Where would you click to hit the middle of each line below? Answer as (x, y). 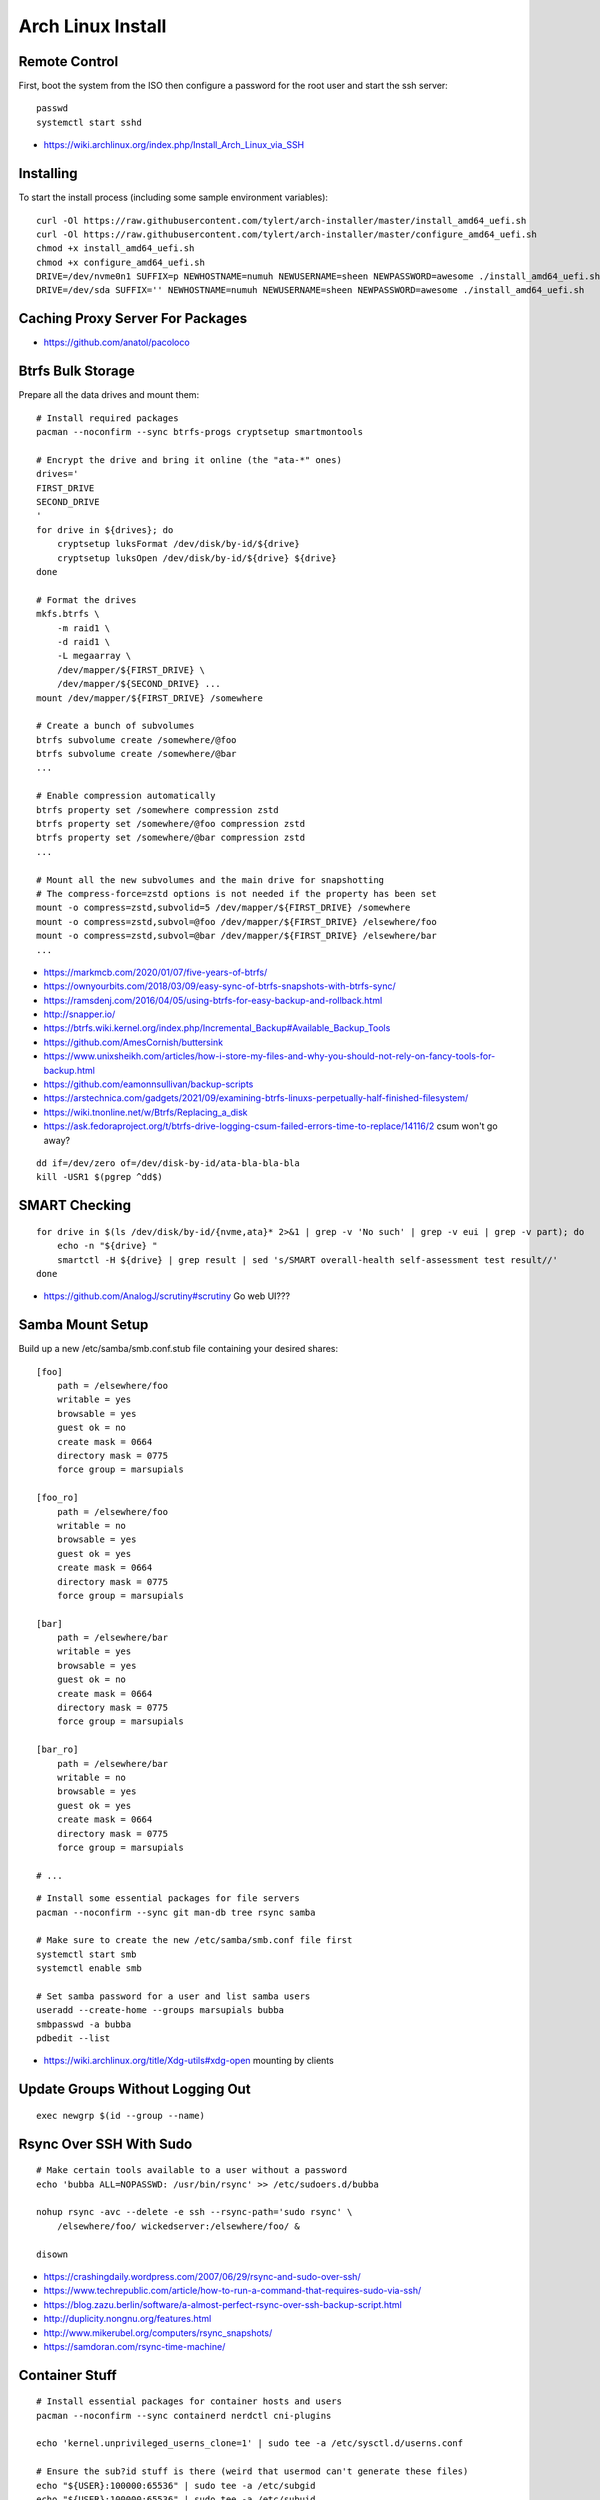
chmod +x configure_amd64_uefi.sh (120, 262)
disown (52, 2254)
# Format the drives (86, 599)
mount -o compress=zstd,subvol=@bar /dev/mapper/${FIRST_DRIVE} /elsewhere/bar (236, 936)
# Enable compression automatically (126, 796)
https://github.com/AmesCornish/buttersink (133, 1042)
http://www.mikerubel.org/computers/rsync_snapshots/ (158, 2332)
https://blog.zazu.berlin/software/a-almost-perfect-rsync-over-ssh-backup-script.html (222, 2304)
